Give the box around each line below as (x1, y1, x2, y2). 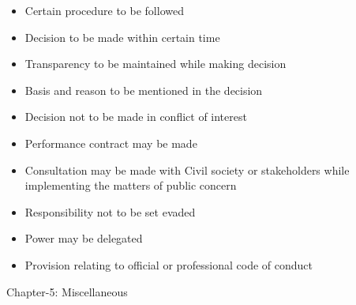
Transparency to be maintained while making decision (24, 55, 287, 72)
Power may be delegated (24, 230, 143, 247)
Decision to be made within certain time (24, 28, 220, 45)
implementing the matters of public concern (24, 177, 237, 194)
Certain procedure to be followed (24, 2, 184, 18)
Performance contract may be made (24, 134, 197, 151)
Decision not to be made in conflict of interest (24, 108, 247, 125)
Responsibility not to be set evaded (24, 203, 196, 220)
